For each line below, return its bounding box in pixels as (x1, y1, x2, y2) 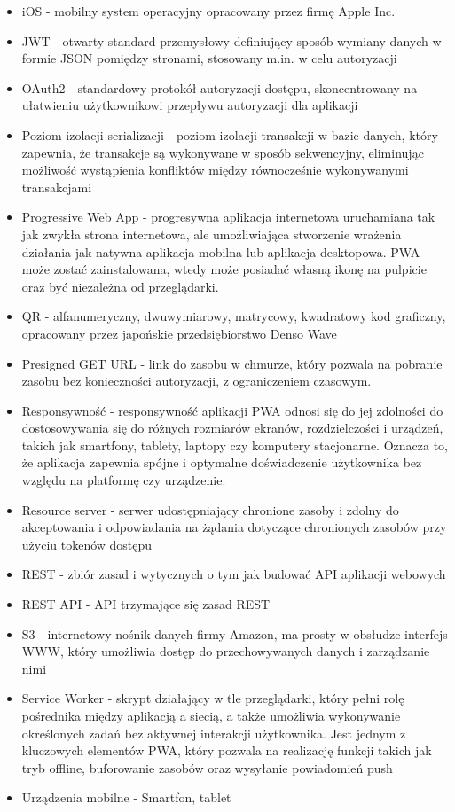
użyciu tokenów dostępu (21, 535, 153, 553)
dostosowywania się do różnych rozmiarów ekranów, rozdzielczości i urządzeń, (21, 418, 443, 437)
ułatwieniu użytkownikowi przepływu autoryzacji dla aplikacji (21, 96, 358, 114)
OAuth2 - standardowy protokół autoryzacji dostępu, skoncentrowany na (21, 78, 418, 97)
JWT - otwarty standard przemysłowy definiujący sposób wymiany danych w (21, 31, 442, 50)
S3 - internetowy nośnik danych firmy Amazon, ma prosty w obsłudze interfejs (21, 624, 448, 643)
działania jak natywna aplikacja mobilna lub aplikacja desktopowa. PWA (21, 242, 420, 261)
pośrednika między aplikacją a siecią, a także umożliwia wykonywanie (21, 707, 401, 724)
